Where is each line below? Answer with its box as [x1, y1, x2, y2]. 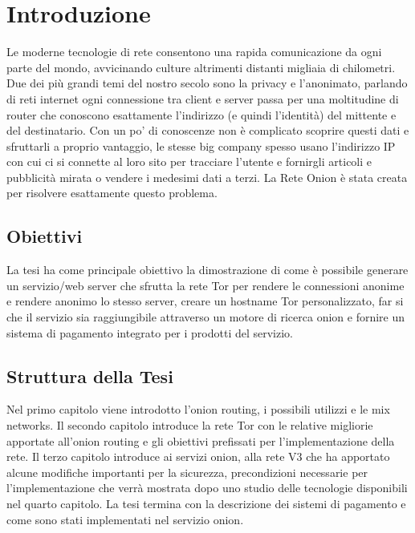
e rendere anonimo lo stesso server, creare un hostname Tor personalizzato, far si [6, 293, 404, 309]
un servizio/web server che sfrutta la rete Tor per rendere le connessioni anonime [6, 277, 405, 293]
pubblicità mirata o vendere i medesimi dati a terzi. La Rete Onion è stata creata [6, 168, 408, 185]
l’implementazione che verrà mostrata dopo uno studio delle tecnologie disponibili [6, 479, 408, 496]
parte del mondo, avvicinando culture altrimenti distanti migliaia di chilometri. [6, 59, 396, 75]
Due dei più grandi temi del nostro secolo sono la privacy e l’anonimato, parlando [6, 75, 408, 91]
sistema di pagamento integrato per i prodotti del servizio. [6, 324, 293, 341]
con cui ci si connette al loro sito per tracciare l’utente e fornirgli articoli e [6, 153, 372, 170]
